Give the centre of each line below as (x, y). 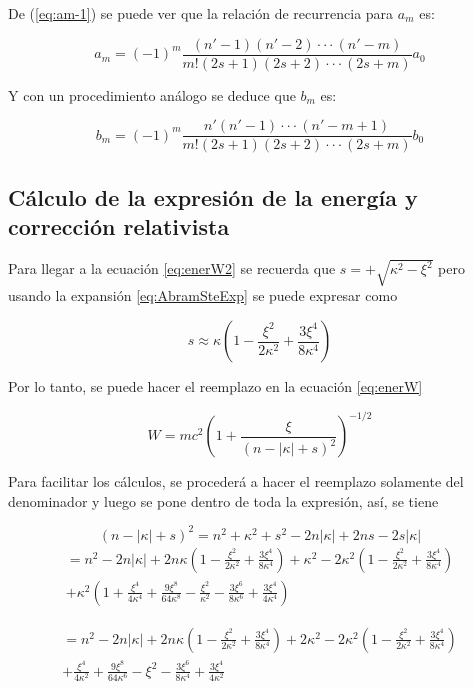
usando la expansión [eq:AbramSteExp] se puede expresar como (203, 295)
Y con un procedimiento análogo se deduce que (152, 94)
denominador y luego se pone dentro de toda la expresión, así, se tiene (223, 500)
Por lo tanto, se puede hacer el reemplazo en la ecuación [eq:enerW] (215, 386)
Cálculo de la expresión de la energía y (213, 196)
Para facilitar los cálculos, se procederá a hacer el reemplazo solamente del (236, 481)
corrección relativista (119, 226)
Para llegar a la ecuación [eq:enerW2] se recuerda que (172, 268)
